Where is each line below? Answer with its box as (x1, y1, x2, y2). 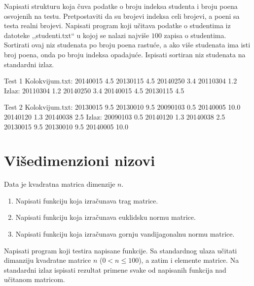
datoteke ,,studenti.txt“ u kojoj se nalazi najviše (4, 30, 149, 40)
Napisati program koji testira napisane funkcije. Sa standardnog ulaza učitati (4, 245, 237, 255)
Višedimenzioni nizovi (4, 150, 155, 170)
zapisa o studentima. (164, 30, 226, 40)
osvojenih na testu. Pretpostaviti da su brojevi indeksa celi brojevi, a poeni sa (4, 10, 240, 21)
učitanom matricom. (4, 274, 65, 285)
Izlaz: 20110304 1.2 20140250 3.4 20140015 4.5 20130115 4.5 (4, 85, 184, 95)
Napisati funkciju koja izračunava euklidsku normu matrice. (15, 212, 196, 222)
